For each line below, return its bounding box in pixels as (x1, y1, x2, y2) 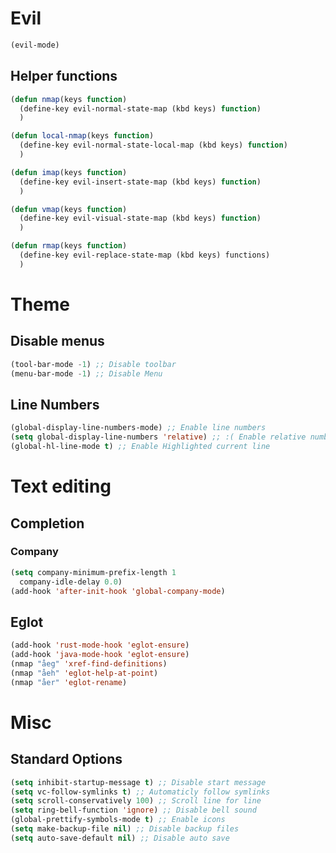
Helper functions (10, 68, 118, 85)
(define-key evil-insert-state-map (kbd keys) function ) (19, 177, 262, 187)
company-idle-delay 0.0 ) (19, 577, 123, 587)
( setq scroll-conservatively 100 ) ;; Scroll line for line (10, 796, 262, 806)
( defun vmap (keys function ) (10, 204, 128, 214)
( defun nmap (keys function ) (10, 94, 128, 104)
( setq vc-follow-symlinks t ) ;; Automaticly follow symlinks (10, 787, 271, 797)
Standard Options (10, 751, 123, 768)
